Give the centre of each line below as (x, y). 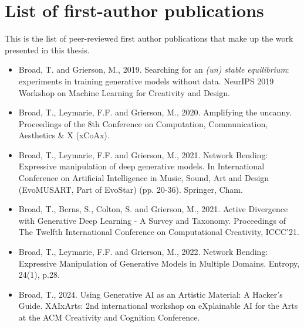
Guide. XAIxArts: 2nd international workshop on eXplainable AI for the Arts (158, 306)
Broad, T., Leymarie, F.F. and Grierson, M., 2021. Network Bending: (143, 154)
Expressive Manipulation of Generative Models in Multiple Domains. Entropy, (159, 263)
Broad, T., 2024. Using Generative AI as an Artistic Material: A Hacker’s (151, 294)
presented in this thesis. (47, 50)
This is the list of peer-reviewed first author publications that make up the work (149, 38)
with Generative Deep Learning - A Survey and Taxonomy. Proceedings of (152, 220)
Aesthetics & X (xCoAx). (64, 135)
